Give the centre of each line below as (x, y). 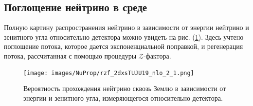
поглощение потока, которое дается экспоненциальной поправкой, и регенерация (124, 46)
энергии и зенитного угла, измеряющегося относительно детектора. (123, 98)
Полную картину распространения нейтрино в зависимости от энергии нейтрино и (126, 27)
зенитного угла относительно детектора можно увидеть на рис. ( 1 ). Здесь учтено (124, 37)
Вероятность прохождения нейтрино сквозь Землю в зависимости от (125, 88)
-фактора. (157, 55)
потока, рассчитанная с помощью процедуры (70, 55)
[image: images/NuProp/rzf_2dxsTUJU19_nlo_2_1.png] (109, 73)
